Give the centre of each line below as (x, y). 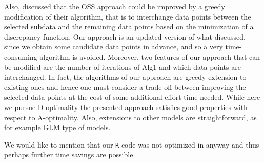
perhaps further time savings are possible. (70, 155)
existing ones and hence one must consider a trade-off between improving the (125, 87)
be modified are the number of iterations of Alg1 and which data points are (123, 67)
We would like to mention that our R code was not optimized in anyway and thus (132, 144)
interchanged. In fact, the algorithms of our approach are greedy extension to (125, 77)
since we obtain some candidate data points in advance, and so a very (114, 47)
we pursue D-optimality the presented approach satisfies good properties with (126, 107)
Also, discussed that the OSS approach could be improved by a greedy (115, 6)
